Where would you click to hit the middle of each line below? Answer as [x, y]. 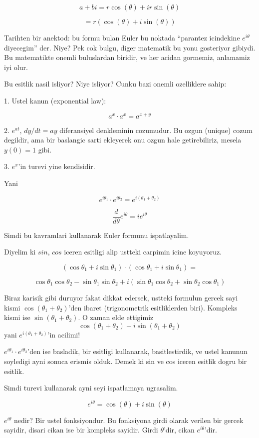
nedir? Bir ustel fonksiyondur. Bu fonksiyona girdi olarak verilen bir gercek [129, 420]
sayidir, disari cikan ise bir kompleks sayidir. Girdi [81, 430]
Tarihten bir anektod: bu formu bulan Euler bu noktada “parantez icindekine [122, 37]
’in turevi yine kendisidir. [57, 166]
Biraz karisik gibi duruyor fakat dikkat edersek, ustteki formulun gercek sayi [121, 297]
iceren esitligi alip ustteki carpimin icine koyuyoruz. [143, 252]
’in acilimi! [64, 334]
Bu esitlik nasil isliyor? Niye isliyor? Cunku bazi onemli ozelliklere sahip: [115, 84]
